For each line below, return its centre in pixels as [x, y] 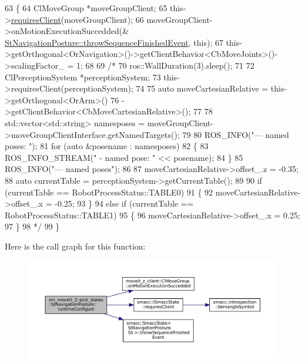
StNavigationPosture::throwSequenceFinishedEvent [97, 42]
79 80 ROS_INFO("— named [236, 134]
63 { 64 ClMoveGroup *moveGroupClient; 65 [86, 8]
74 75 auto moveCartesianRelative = [202, 88]
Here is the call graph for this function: [75, 246]
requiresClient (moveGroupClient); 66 [77, 19]
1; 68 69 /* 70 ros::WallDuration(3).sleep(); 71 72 [165, 65]
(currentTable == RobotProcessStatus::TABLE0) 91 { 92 [109, 192]
